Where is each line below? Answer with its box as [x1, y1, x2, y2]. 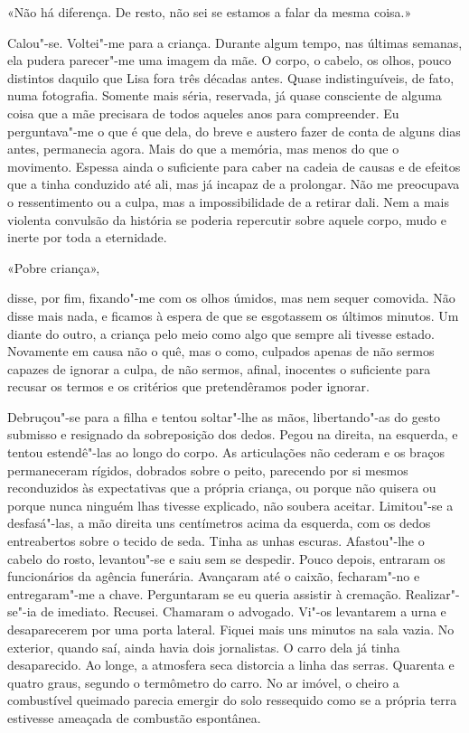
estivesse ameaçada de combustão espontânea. [7, 708, 261, 727]
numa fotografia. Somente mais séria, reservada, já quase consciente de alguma [7, 86, 442, 105]
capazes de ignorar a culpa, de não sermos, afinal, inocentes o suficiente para [7, 359, 431, 378]
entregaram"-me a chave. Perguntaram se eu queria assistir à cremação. [7, 584, 402, 603]
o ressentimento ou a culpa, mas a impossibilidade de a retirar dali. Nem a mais [7, 192, 450, 211]
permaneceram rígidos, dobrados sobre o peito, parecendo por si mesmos [7, 460, 408, 479]
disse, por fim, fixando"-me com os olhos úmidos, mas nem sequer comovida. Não [7, 288, 455, 307]
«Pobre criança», [7, 258, 100, 277]
